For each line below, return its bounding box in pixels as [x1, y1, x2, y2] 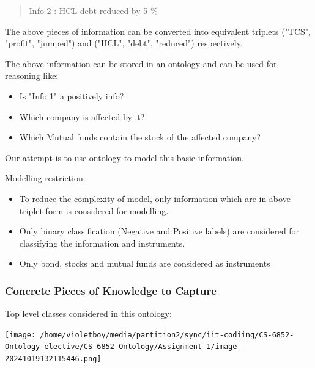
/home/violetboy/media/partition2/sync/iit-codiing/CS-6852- [40, 330, 294, 339]
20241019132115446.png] [5, 355, 102, 364]
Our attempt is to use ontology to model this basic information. [5, 151, 244, 164]
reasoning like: [5, 69, 59, 82]
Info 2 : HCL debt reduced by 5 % [29, 4, 158, 16]
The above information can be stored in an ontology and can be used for [5, 57, 277, 70]
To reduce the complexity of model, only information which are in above [19, 192, 291, 204]
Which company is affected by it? [19, 110, 145, 123]
